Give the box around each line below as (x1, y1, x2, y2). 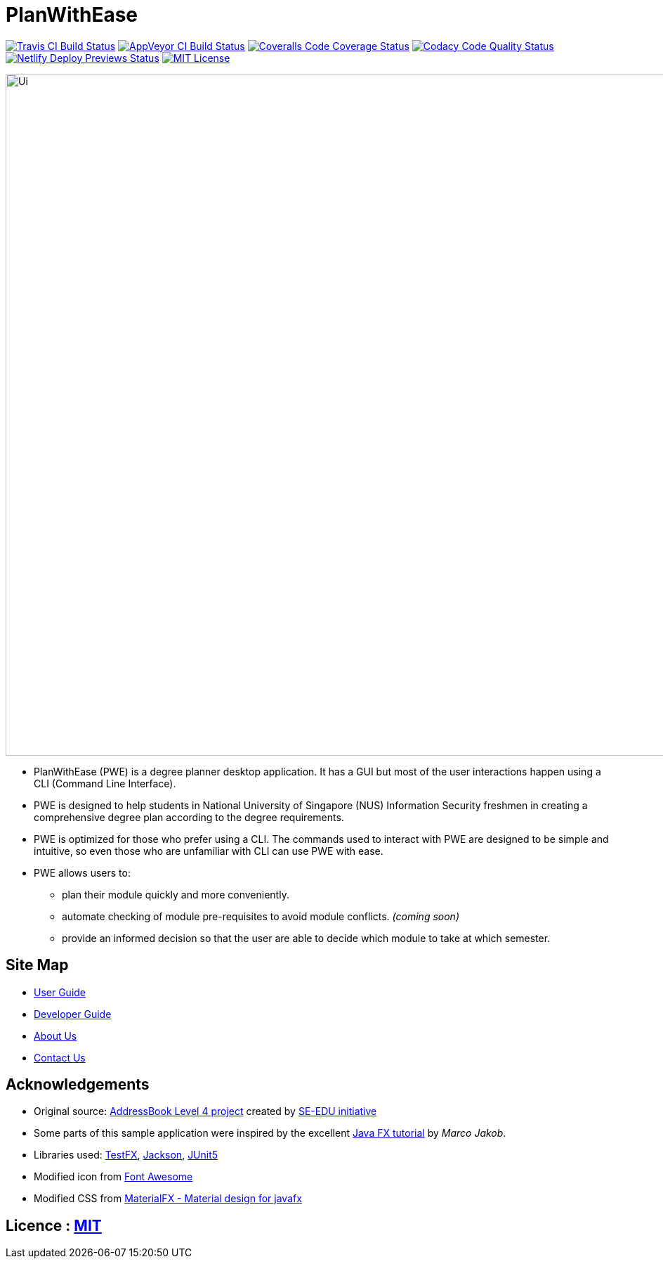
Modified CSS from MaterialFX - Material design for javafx (34, 1192, 302, 1205)
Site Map (6, 956, 69, 974)
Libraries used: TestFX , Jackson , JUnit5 (34, 1149, 218, 1161)
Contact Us (34, 1051, 86, 1064)
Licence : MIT (6, 1216, 102, 1234)
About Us (34, 1029, 77, 1042)
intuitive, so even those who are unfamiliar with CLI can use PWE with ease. (34, 844, 383, 857)
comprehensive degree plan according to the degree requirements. (34, 811, 344, 823)
